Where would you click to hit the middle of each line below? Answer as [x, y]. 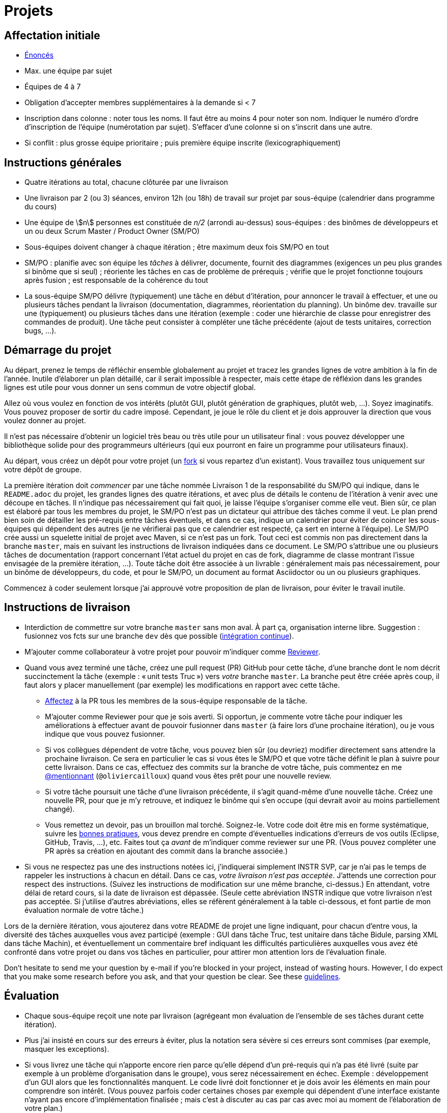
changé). [60, 809]
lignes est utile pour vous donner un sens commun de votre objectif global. [130, 387]
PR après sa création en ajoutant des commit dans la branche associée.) [166, 851]
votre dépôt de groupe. [43, 469]
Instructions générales [63, 162]
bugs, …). [41, 331]
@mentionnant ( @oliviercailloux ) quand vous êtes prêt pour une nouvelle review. [188, 776]
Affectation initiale [52, 35]
